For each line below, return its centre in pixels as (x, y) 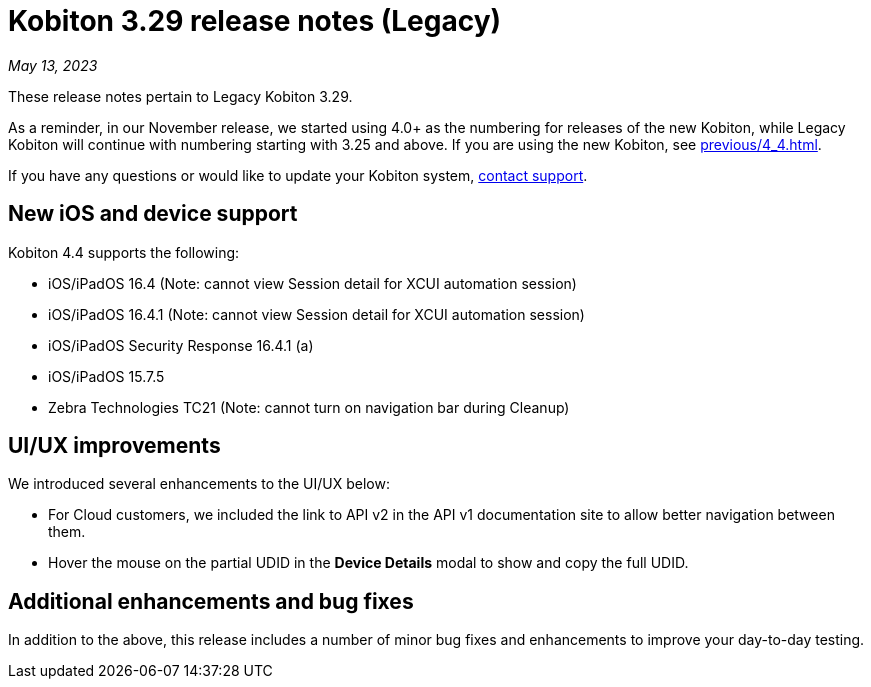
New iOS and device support (153, 214)
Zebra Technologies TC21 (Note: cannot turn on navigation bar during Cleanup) (309, 407)
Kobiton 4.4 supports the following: (124, 252)
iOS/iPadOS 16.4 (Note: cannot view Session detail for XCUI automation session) (312, 283)
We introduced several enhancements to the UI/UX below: (199, 484)
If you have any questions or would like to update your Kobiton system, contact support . (298, 175)
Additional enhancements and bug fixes (211, 601)
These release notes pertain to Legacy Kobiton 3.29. (180, 96)
